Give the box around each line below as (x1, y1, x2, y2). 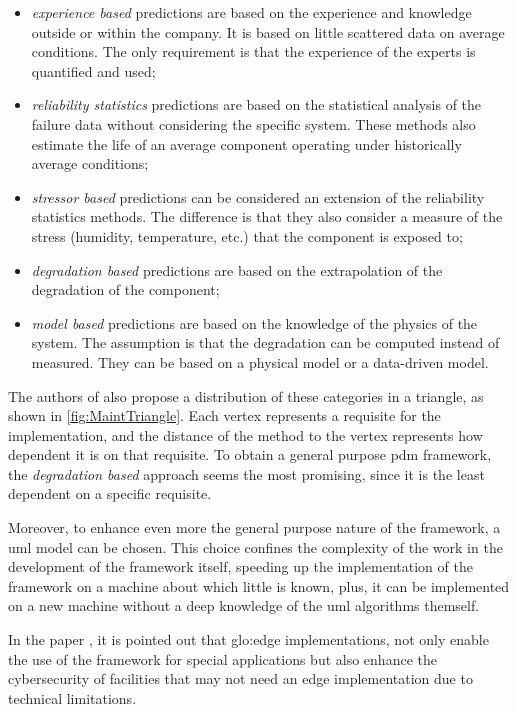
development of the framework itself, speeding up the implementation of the (8, 556, 473, 577)
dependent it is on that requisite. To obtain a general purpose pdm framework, (8, 444, 492, 465)
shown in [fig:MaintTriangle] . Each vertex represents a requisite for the (8, 405, 441, 426)
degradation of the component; (31, 279, 220, 300)
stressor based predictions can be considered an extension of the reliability (31, 186, 485, 207)
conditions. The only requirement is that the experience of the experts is (31, 41, 476, 62)
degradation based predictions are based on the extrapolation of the (31, 259, 443, 280)
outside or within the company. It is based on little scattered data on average (31, 21, 505, 42)
